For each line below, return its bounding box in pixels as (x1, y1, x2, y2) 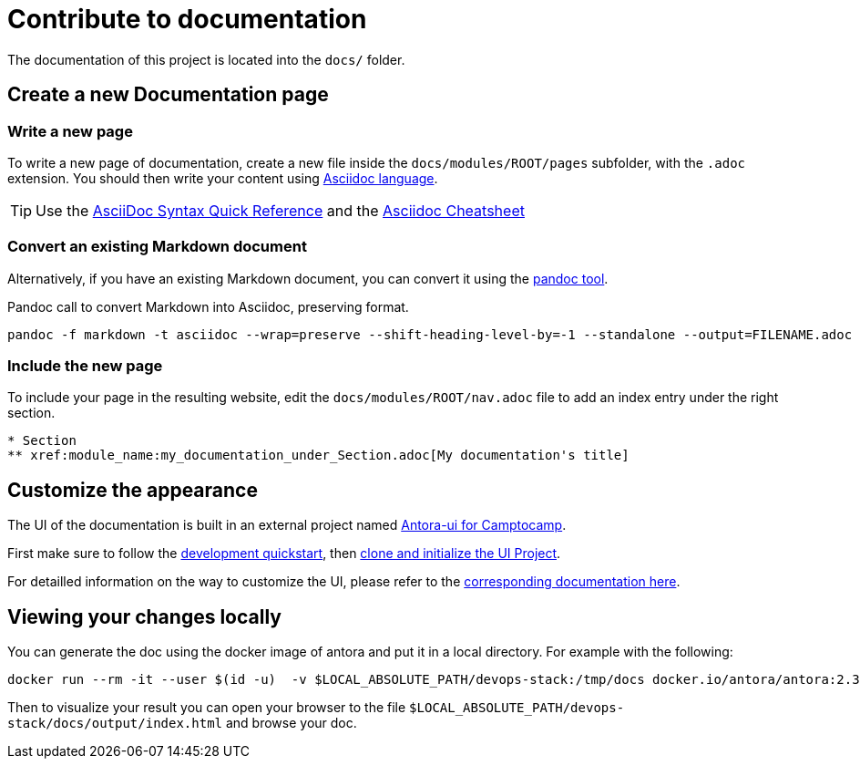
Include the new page (7, 357, 163, 376)
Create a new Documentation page (7, 83, 329, 107)
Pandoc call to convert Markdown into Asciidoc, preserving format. (7, 298, 409, 315)
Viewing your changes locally (7, 605, 282, 628)
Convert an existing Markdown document (7, 237, 307, 256)
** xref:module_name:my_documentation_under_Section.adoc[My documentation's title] (7, 448, 630, 463)
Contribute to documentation (7, 4, 367, 35)
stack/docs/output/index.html (7, 716, 223, 731)
